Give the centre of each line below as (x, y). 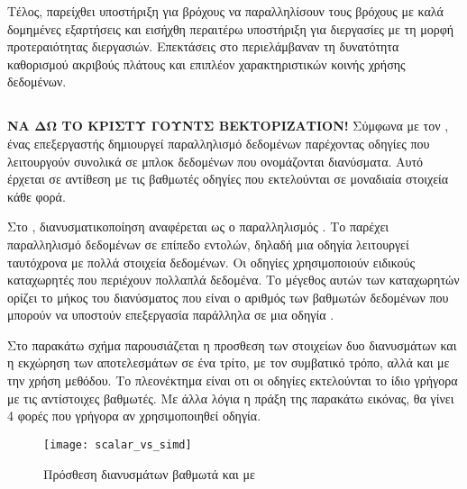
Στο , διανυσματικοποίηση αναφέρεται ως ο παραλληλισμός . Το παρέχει (198, 226)
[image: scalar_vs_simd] (118, 444)
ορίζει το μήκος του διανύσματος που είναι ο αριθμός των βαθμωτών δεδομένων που (228, 297)
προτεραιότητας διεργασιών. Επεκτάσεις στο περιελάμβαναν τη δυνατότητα (203, 46)
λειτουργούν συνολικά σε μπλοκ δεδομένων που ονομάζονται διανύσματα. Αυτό (215, 161)
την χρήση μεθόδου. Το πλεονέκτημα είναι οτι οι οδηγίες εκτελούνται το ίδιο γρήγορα (233, 380)
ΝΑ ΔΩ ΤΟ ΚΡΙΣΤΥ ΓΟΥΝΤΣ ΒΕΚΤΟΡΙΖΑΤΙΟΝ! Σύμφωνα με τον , (228, 126)
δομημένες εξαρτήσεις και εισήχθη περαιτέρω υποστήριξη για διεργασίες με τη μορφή (231, 28)
